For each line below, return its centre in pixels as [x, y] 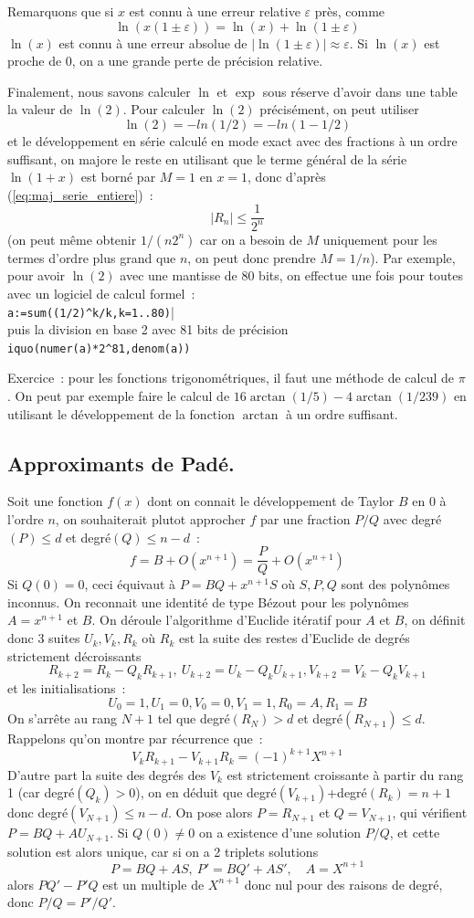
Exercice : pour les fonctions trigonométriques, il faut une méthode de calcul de [231, 378]
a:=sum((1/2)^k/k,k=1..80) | [91, 311]
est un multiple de [153, 884]
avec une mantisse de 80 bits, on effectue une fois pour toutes [291, 275]
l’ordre [26, 519]
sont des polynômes [395, 584]
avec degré [412, 519]
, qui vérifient [430, 812]
